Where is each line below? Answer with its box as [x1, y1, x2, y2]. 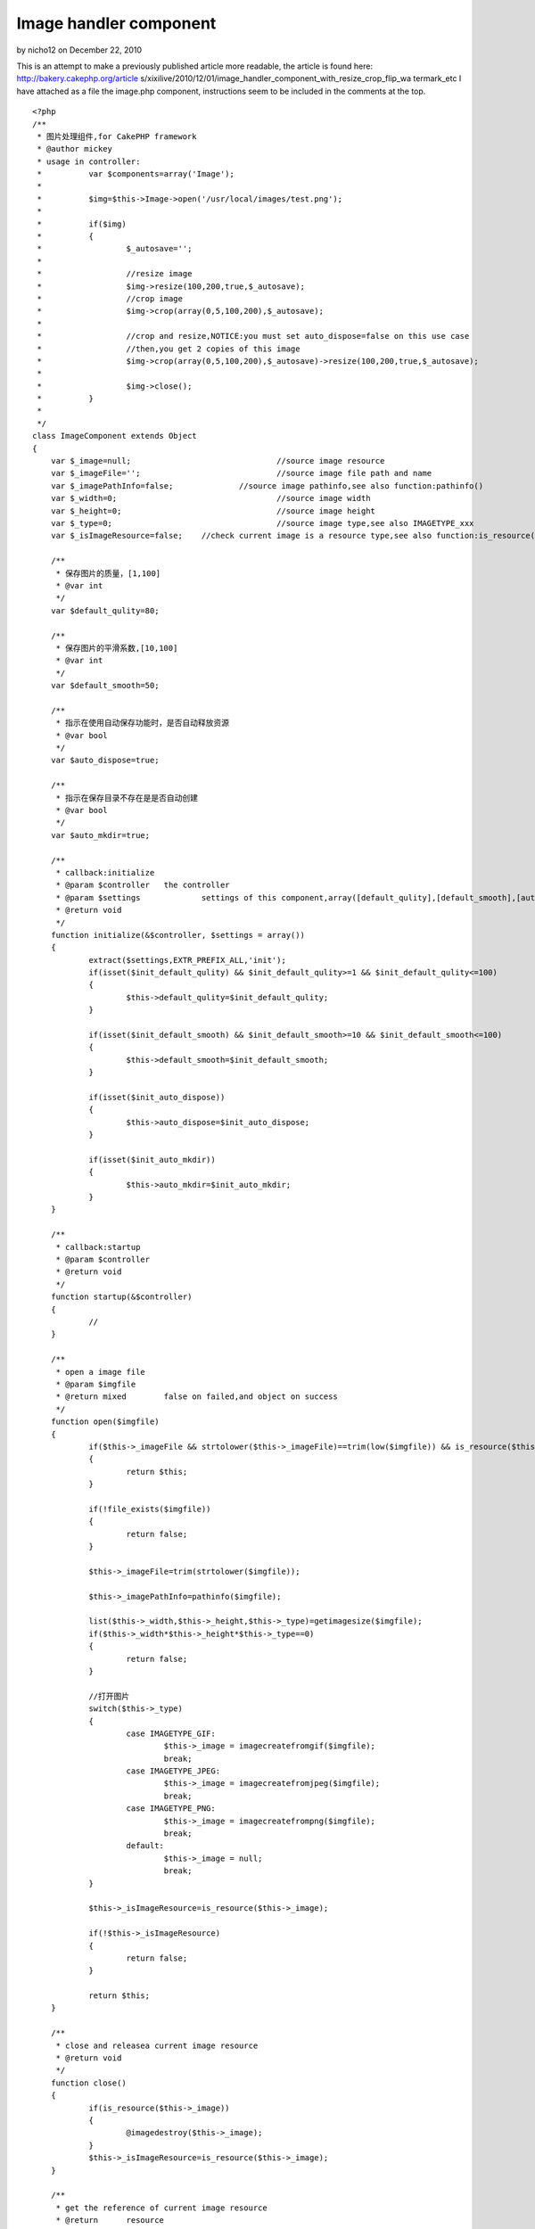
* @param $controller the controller [55, 880, 231, 891]
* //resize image [37, 268, 193, 279]
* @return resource [55, 2216, 165, 2225]
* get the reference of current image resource [55, 2202, 267, 2213]
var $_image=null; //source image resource [50, 456, 385, 466]
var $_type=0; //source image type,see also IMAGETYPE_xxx [50, 518, 474, 528]
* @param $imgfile [55, 1378, 136, 1389]
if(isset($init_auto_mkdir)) [88, 1155, 216, 1164]
